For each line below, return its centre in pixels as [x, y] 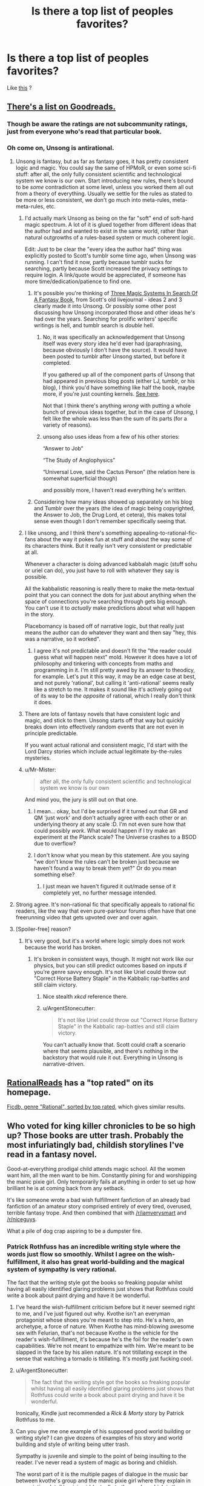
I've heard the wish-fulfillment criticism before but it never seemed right [105, 1307]
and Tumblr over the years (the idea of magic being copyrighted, [114, 508]
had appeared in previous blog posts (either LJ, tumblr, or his [119, 381]
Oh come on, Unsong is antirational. [61, 148]
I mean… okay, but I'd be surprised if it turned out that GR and [111, 811]
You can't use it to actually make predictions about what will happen [110, 608]
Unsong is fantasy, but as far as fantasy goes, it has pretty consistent [102, 161]
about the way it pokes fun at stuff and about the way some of [115, 539]
